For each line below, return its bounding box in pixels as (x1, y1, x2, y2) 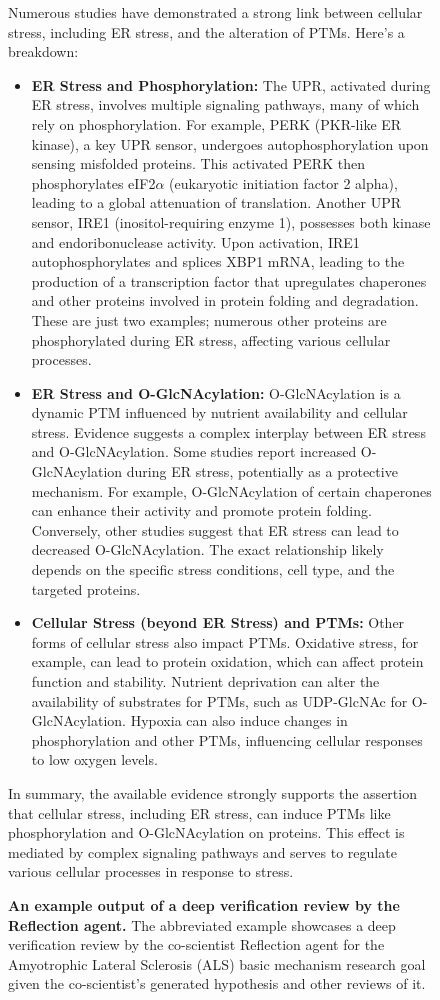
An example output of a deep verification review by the (8, 894, 400, 915)
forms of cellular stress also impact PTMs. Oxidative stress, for (31, 631, 419, 652)
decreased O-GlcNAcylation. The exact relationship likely (31, 539, 384, 560)
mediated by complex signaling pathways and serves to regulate (8, 841, 397, 862)
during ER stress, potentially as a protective (126, 461, 398, 482)
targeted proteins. (31, 578, 141, 599)
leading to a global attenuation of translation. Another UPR (31, 192, 402, 213)
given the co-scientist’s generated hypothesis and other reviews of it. (8, 973, 426, 994)
